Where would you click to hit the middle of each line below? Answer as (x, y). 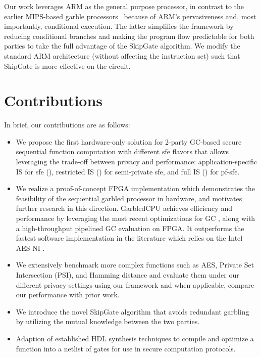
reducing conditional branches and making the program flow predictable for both (129, 36)
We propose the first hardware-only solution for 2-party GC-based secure (129, 141)
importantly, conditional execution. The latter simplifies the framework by (119, 26)
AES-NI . (30, 248)
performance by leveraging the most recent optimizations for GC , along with (136, 218)
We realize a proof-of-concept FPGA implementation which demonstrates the (136, 188)
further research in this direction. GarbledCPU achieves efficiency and (124, 208)
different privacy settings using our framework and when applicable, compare (135, 284)
